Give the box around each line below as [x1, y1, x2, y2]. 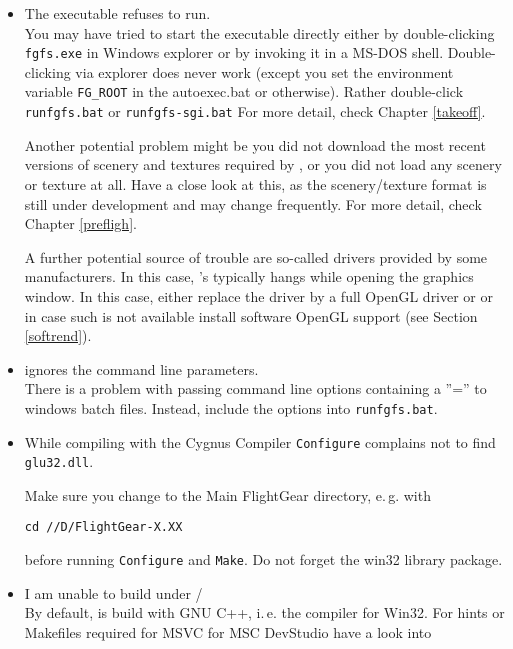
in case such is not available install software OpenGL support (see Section [24, 305, 478, 326]
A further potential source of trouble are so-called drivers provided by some [24, 246, 488, 267]
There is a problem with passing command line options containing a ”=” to [24, 378, 487, 399]
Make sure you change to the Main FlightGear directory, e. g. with [24, 484, 431, 505]
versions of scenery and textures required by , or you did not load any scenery [24, 154, 502, 175]
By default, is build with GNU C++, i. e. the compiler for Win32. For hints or [24, 602, 505, 623]
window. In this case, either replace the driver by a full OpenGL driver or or [24, 285, 494, 306]
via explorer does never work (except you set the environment [75, 61, 454, 82]
